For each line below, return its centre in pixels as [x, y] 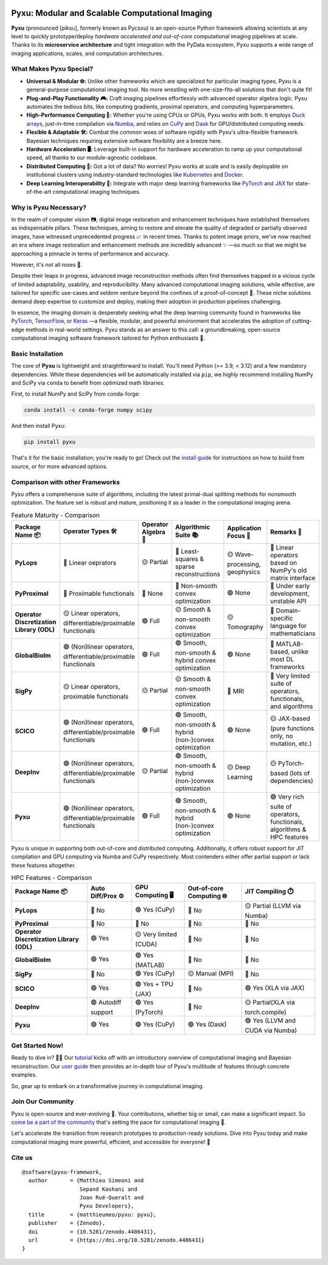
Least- [190, 551]
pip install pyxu [50, 442]
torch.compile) [266, 1012]
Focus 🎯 [239, 536]
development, [290, 594]
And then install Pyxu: [39, 426]
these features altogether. [43, 865]
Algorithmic [193, 527]
